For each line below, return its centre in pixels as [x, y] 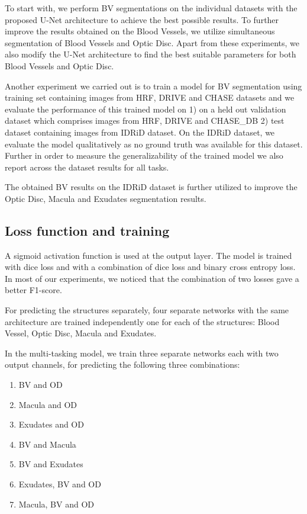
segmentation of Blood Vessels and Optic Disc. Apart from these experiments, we [152, 42]
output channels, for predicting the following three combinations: [122, 364]
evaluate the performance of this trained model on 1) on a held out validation [146, 109]
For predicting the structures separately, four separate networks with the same [147, 310]
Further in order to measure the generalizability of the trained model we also [144, 155]
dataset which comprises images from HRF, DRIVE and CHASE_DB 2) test [145, 121]
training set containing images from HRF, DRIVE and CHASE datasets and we [150, 97]
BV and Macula [47, 444]
